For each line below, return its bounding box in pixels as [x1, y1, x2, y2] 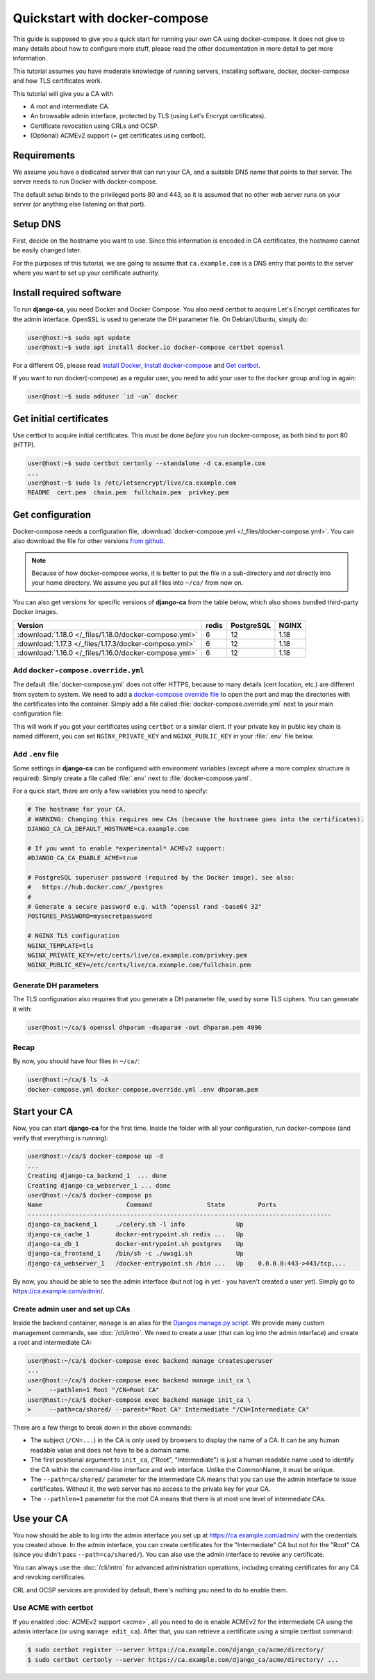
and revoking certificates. [12, 1573, 86, 1581]
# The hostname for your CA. [27, 805, 127, 814]
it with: [12, 1005, 33, 1013]
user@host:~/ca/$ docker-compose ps [27, 1191, 153, 1200]
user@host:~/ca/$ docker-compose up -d [27, 1152, 163, 1161]
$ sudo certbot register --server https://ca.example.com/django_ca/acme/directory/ [27, 1646, 324, 1654]
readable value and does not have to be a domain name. [30, 1446, 191, 1454]
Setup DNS [12, 218, 62, 229]
